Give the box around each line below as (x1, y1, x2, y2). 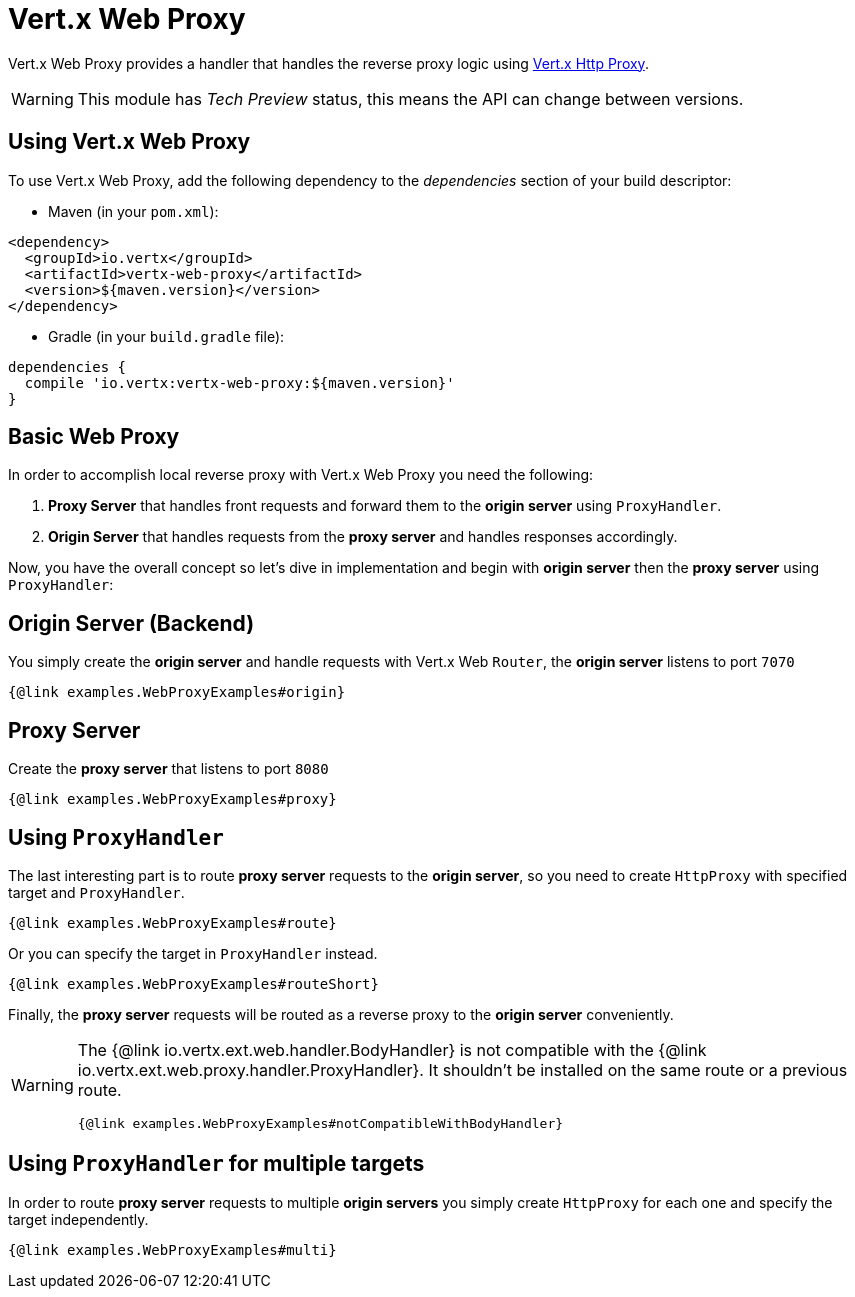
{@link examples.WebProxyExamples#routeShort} (8, 975, 379, 992)
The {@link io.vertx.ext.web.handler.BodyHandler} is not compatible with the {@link (77, 1039, 707, 1060)
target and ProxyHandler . (8, 883, 185, 901)
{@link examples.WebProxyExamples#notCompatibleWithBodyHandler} (77, 1115, 564, 1131)
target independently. (8, 1210, 149, 1228)
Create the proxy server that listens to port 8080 (8, 760, 329, 778)
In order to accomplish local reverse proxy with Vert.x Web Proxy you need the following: (8, 466, 594, 484)
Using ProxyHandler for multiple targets (8, 1151, 425, 1177)
